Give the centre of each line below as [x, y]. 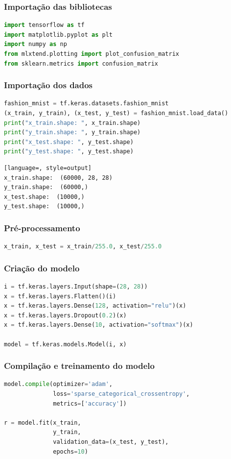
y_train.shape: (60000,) [46, 187]
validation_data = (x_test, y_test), [111, 442]
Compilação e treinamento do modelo [79, 366]
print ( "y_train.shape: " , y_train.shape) [72, 133]
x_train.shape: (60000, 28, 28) [58, 178]
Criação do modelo [42, 268]
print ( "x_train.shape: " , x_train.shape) [72, 123]
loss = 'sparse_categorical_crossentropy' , [121, 394]
